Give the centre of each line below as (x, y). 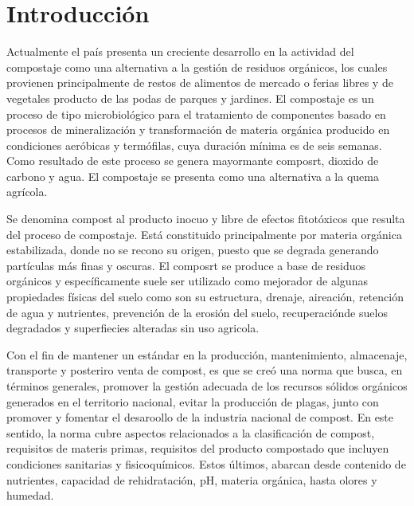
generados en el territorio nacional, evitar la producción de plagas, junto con (193, 401)
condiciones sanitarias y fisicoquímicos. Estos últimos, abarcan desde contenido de (206, 463)
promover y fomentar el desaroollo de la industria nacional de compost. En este (200, 417)
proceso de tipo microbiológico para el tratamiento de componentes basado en (196, 114)
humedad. (30, 495)
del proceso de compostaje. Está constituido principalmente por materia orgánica (204, 234)
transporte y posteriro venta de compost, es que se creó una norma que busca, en (205, 370)
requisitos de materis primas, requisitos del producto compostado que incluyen (198, 448)
